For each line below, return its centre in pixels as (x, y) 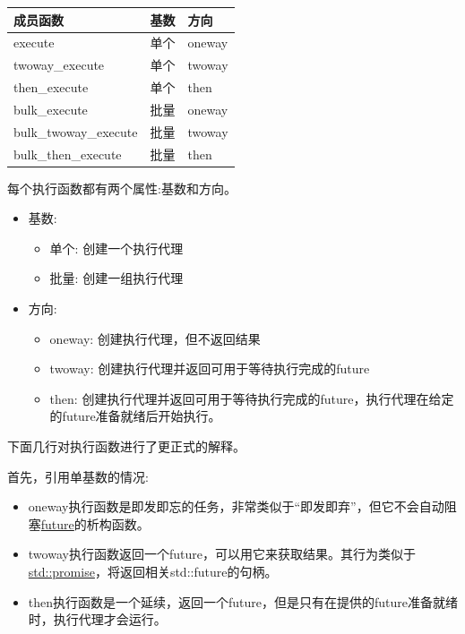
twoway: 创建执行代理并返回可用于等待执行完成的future (210, 368)
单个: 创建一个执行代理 (116, 248)
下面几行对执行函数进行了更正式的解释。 (126, 446)
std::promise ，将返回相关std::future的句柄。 (153, 571)
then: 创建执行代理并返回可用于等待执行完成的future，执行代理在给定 (252, 398)
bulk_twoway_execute (76, 131)
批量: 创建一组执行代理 (116, 278)
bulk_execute (51, 109)
